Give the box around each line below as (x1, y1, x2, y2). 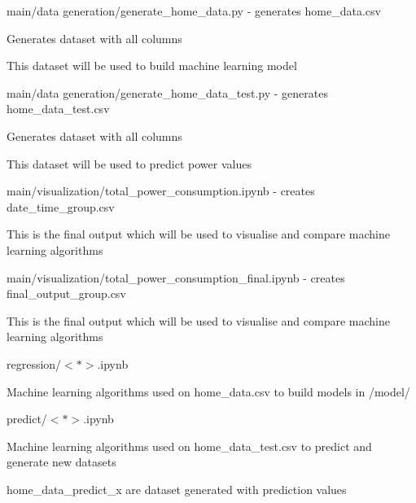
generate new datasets (7, 453, 116, 470)
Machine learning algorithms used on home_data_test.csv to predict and (7, 437, 372, 454)
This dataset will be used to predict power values (7, 155, 252, 172)
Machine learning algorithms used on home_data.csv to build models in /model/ (7, 383, 410, 400)
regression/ (7, 355, 62, 372)
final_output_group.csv (7, 285, 126, 302)
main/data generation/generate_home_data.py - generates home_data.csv (7, 2, 381, 19)
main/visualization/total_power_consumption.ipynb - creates (7, 182, 315, 199)
